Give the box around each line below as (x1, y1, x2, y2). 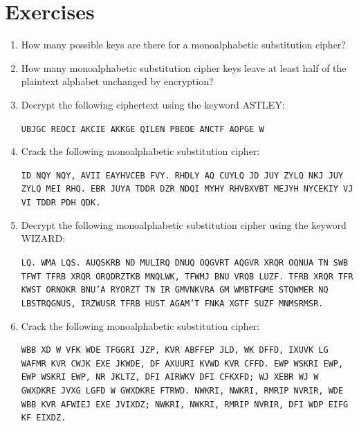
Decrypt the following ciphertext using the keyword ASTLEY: (21, 97, 285, 111)
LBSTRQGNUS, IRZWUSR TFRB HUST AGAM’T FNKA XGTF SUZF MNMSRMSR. (21, 298, 324, 308)
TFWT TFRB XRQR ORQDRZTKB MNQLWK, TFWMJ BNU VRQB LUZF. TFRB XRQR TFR (21, 271, 353, 281)
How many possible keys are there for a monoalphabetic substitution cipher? (21, 37, 346, 52)
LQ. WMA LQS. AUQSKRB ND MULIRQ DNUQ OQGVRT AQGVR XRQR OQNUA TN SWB (21, 257, 349, 268)
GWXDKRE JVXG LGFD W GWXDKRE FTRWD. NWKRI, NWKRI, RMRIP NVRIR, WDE (21, 386, 344, 396)
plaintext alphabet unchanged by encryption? (21, 74, 214, 89)
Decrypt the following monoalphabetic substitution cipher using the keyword (21, 217, 347, 232)
